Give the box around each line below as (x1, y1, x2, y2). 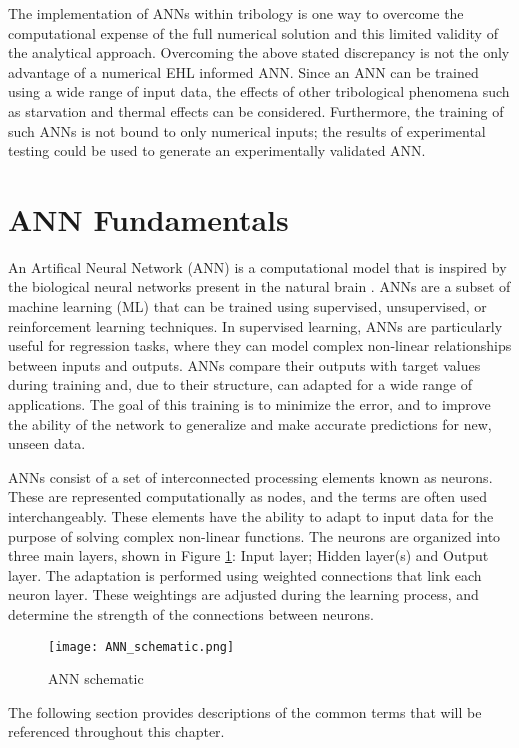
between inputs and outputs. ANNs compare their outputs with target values (8, 354, 481, 375)
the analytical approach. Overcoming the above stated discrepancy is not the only (8, 42, 510, 63)
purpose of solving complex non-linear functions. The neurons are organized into (8, 525, 501, 546)
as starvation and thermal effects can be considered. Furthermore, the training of (8, 100, 504, 121)
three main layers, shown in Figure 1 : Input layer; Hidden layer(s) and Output (8, 545, 489, 566)
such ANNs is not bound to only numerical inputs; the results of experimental (8, 120, 486, 141)
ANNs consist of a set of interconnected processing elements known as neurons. (8, 466, 493, 487)
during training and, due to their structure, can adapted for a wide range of (8, 374, 472, 395)
